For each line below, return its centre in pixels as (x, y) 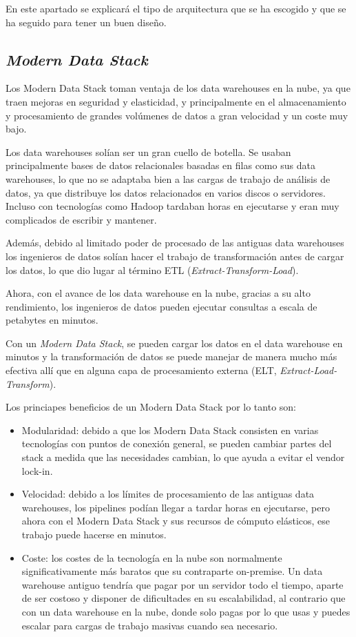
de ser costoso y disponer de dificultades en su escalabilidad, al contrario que (184, 598)
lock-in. (37, 470)
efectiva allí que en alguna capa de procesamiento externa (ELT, (141, 370)
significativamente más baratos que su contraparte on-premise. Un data (172, 571)
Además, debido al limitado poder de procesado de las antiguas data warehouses (175, 243)
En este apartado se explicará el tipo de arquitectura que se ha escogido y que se (176, 8)
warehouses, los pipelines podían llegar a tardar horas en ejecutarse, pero (176, 507)
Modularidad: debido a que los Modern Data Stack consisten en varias (170, 430)
